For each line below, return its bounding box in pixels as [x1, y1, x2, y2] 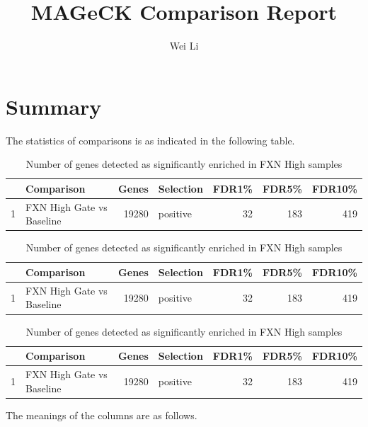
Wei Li [169, 38, 199, 53]
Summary [6, 91, 102, 120]
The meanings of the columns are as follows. [6, 407, 197, 422]
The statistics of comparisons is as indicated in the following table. [6, 132, 295, 147]
